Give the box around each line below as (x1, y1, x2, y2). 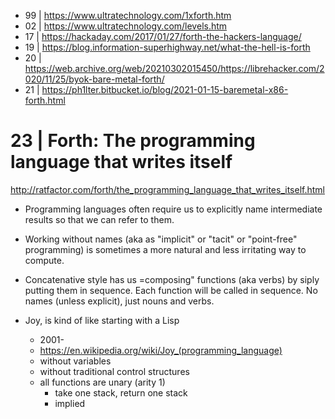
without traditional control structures (39, 365, 190, 377)
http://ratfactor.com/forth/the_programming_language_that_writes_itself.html (10, 183, 325, 195)
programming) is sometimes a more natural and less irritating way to (24, 243, 307, 255)
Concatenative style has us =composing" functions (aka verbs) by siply (24, 273, 320, 285)
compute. (24, 254, 65, 266)
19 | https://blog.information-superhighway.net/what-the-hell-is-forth (24, 41, 311, 53)
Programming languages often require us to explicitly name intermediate (24, 203, 323, 215)
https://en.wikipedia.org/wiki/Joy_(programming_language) (39, 344, 283, 356)
